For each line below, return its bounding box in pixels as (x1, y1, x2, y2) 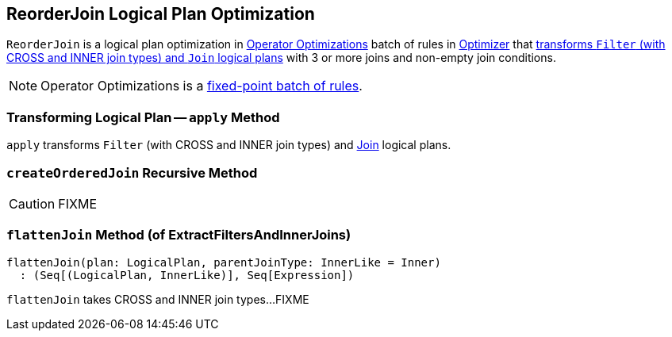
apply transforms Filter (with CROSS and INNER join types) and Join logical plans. (6, 138, 451, 152)
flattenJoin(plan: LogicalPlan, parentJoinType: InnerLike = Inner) (6, 255, 441, 269)
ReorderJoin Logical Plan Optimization (6, 4, 315, 24)
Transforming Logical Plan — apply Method (6, 109, 280, 125)
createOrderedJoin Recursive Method (6, 164, 258, 181)
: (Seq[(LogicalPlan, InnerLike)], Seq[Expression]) (19, 268, 355, 281)
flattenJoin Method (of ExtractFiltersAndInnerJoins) (6, 227, 351, 243)
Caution (9, 195, 56, 212)
